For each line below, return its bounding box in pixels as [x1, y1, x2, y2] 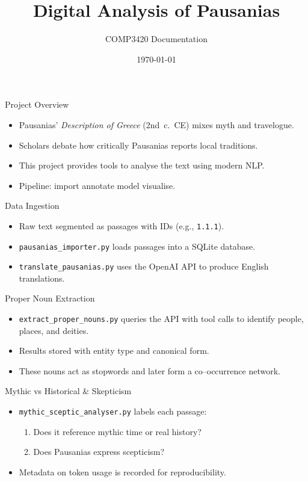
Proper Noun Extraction [5, 292, 95, 304]
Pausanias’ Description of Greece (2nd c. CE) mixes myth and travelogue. [19, 118, 294, 131]
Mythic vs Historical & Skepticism [5, 385, 132, 397]
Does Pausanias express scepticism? [33, 445, 165, 458]
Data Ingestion [5, 199, 60, 212]
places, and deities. [19, 324, 89, 336]
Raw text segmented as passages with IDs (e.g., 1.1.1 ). [19, 219, 224, 232]
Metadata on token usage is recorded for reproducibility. [19, 465, 226, 478]
